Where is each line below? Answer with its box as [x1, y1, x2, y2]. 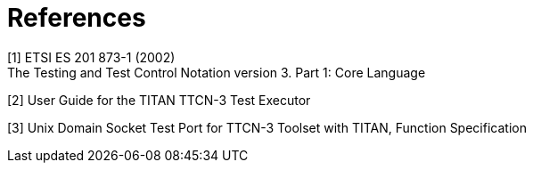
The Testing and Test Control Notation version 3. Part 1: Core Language [7, 64, 426, 80]
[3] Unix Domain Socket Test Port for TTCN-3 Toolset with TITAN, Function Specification [7, 119, 527, 135]
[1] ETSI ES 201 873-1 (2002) [7, 49, 176, 65]
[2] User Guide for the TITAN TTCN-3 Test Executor [7, 92, 311, 108]
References [7, 3, 146, 33]
